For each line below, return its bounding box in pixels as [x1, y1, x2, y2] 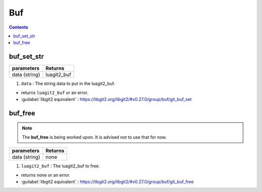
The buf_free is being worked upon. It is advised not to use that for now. [22, 134, 167, 140]
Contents [9, 24, 29, 30]
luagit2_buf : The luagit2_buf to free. [21, 163, 100, 169]
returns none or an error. [21, 172, 70, 178]
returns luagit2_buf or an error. [21, 90, 88, 96]
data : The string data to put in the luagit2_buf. [21, 80, 115, 87]
